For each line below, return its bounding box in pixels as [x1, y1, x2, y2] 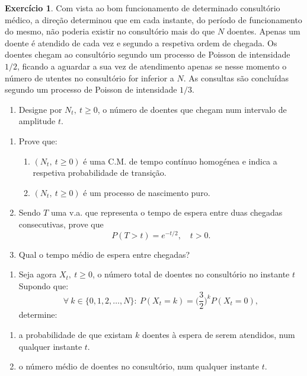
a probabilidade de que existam [18, 328, 133, 341]
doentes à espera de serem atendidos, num [142, 328, 295, 341]
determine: [18, 308, 57, 321]
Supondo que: [18, 279, 69, 292]
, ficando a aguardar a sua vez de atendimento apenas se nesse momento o [17, 59, 287, 72]
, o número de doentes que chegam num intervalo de [97, 103, 287, 115]
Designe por [18, 103, 62, 115]
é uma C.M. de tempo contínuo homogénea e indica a [83, 154, 277, 167]
